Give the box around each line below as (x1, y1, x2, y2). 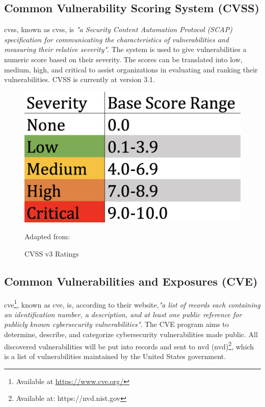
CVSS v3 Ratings (24, 248, 79, 259)
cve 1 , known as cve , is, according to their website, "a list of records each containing (4, 297, 260, 310)
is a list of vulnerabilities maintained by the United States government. (4, 350, 226, 361)
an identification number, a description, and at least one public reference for (4, 309, 242, 319)
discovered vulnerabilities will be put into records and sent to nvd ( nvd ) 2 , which (4, 339, 254, 351)
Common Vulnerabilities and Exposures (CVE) (4, 273, 258, 289)
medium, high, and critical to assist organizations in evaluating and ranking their (4, 64, 258, 74)
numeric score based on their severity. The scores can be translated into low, (4, 54, 243, 64)
